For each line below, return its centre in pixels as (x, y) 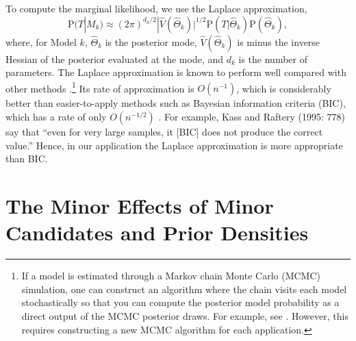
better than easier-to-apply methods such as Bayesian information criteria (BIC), (176, 103)
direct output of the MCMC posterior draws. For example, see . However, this (185, 315)
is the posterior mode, (151, 41)
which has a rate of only (56, 117)
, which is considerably (284, 88)
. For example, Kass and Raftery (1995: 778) (252, 117)
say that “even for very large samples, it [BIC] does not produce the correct (164, 132)
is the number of (273, 59)
